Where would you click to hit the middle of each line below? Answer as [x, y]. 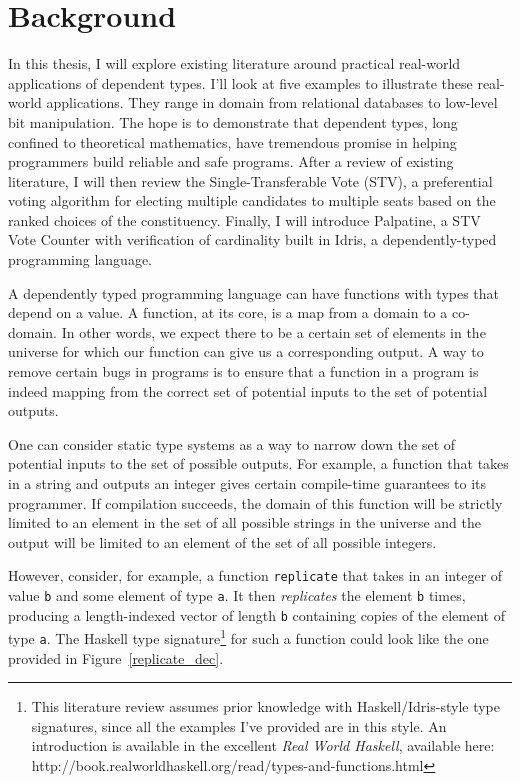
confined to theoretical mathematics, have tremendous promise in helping [232, 141]
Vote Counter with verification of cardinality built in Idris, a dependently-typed [252, 239]
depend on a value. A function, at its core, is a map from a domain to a [228, 312]
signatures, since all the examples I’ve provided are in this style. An [239, 725]
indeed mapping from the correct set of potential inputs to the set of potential [248, 390]
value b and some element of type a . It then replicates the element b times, [237, 595]
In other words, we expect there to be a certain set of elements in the [273, 331]
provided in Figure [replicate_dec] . [116, 657]
